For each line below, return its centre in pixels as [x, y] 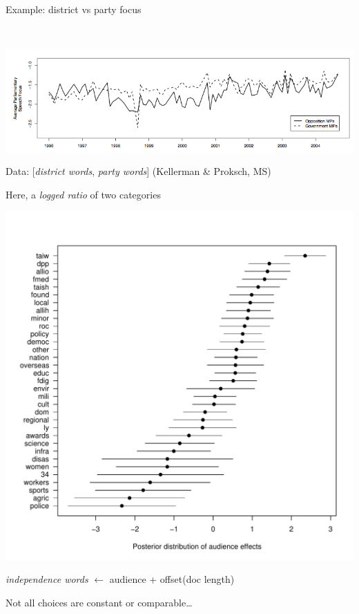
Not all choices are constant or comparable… [99, 602]
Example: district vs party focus [74, 9]
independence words [47, 578]
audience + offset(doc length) [172, 578]
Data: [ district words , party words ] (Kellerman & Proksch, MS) [138, 171]
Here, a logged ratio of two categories [83, 194]
